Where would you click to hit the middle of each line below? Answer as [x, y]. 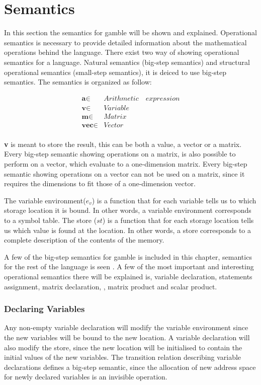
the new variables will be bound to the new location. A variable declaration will [127, 337]
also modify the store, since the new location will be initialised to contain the [123, 347]
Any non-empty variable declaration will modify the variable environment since [126, 327]
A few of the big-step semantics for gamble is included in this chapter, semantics [128, 256]
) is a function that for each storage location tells [178, 220]
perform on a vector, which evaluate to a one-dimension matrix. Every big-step [126, 164]
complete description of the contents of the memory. [84, 240]
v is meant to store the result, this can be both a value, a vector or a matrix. [123, 144]
